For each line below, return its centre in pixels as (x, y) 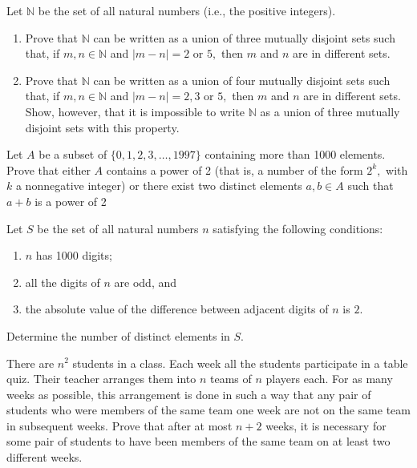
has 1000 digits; (74, 255)
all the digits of (63, 282)
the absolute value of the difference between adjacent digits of (177, 309)
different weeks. (45, 457)
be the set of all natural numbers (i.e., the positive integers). (187, 10)
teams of (231, 379)
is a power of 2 (71, 201)
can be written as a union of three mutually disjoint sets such (244, 37)
